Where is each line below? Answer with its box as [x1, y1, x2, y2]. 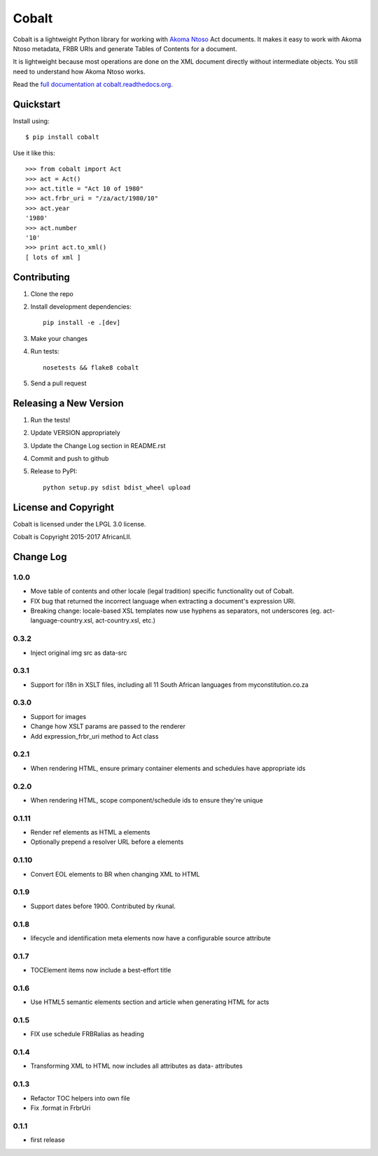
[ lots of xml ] [25, 253, 81, 261]
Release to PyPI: [30, 467, 78, 475]
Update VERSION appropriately [30, 429, 120, 437]
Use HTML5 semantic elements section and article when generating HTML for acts [30, 998, 269, 1006]
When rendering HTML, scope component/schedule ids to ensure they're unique [30, 795, 264, 805]
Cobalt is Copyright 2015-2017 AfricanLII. [13, 533, 132, 541]
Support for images [30, 712, 87, 720]
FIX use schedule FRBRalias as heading [30, 1030, 145, 1038]
